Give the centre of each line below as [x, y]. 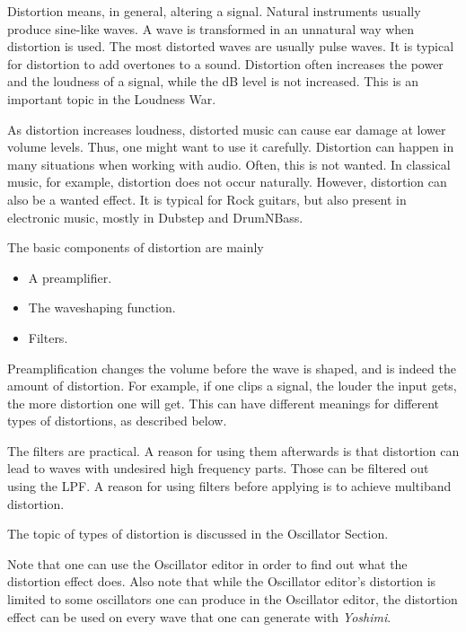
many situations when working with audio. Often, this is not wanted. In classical [229, 164]
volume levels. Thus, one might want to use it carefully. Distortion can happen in [231, 147]
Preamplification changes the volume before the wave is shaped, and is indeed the [232, 368]
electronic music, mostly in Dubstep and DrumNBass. [155, 217]
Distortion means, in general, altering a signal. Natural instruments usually [214, 11]
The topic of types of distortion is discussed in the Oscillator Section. [198, 534]
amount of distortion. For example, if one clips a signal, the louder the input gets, [232, 386]
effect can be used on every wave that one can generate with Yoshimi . [199, 616]
